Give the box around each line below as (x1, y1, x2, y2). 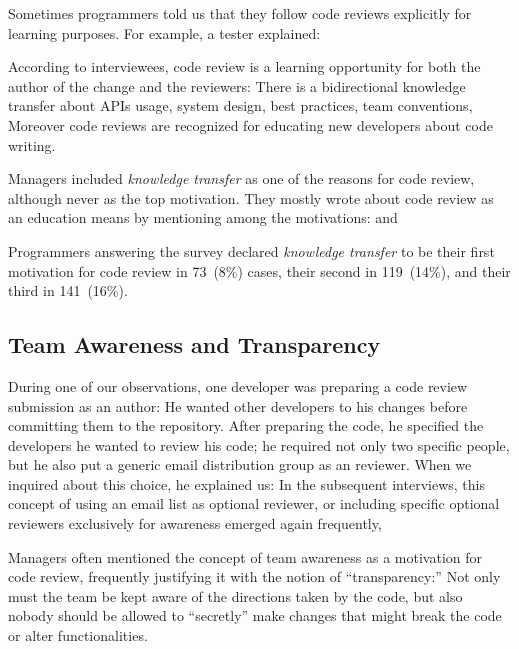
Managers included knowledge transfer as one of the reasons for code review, (8, 168, 475, 189)
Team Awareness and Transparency (8, 329, 381, 360)
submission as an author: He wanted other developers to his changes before (8, 395, 468, 416)
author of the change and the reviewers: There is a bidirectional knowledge (8, 75, 466, 96)
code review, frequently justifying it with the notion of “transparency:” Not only (8, 566, 501, 587)
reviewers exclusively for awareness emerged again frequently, (8, 513, 382, 534)
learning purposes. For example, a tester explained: (8, 22, 321, 43)
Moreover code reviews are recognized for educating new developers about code (8, 114, 493, 135)
